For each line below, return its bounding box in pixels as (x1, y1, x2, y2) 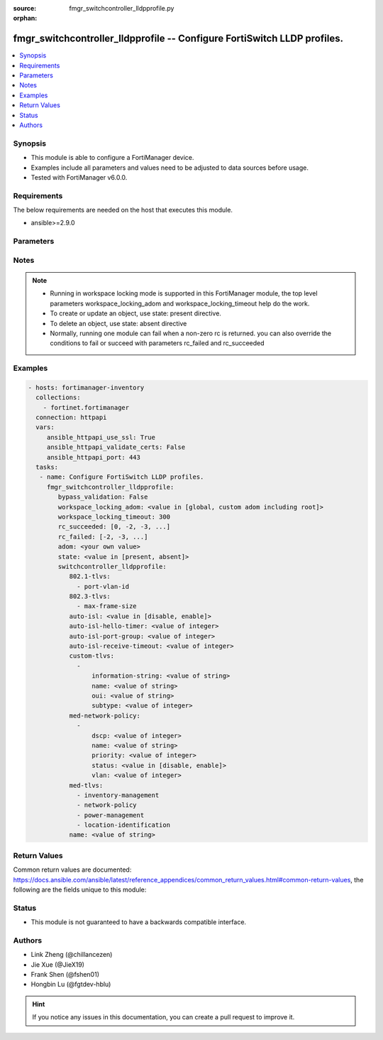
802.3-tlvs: (69, 592, 111, 600)
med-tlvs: (69, 781, 104, 789)
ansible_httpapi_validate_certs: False (46, 443, 186, 451)
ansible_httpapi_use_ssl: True (46, 433, 156, 441)
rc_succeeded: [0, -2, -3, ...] (57, 523, 170, 531)
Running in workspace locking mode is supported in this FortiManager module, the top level (50, 289, 318, 298)
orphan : (13, 14, 38, 23)
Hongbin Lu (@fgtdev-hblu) (30, 980, 111, 989)
